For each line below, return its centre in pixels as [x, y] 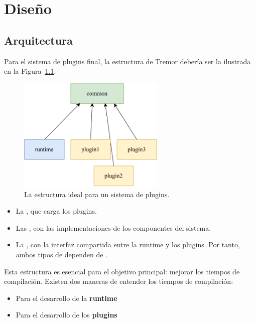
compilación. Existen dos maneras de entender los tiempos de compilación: [119, 281]
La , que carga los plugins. [56, 211]
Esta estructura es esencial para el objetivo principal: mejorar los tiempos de [122, 271]
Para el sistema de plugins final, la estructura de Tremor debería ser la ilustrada [127, 61]
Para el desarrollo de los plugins [67, 315]
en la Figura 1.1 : [30, 71]
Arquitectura [38, 40]
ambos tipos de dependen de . [61, 254]
